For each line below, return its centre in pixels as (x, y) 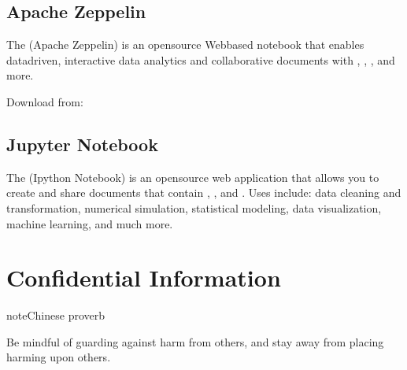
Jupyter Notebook (82, 144)
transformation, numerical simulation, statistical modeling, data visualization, (194, 207)
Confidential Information (144, 277)
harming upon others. (59, 357)
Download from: (45, 101)
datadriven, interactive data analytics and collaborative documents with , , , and (201, 59)
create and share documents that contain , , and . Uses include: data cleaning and (204, 192)
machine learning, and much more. (90, 223)
